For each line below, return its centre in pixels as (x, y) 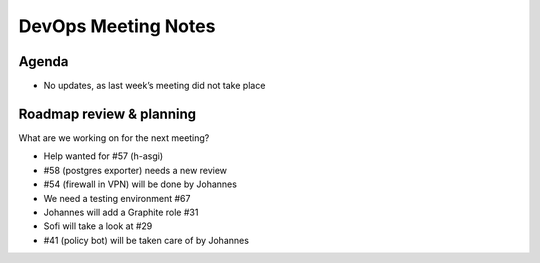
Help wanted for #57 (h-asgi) (103, 156)
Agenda (43, 61)
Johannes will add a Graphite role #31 (121, 212)
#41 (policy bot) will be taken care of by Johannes (146, 240)
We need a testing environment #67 (117, 198)
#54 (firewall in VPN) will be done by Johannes (140, 184)
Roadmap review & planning (107, 113)
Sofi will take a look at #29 (98, 226)
